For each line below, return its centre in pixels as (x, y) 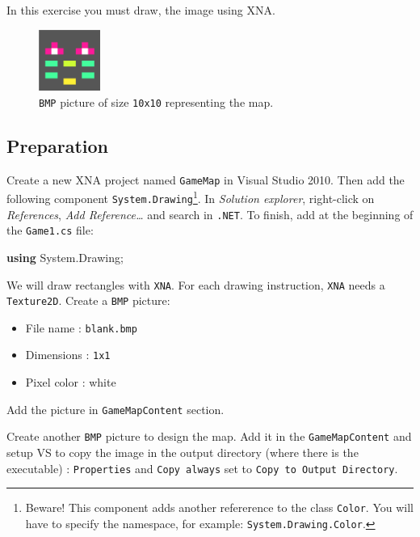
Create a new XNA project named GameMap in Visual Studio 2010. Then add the (206, 179)
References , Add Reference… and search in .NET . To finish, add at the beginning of (210, 214)
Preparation (57, 145)
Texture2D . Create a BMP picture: (88, 300)
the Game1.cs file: (50, 230)
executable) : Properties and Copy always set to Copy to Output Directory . (202, 468)
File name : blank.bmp (81, 327)
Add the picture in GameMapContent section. (115, 409)
